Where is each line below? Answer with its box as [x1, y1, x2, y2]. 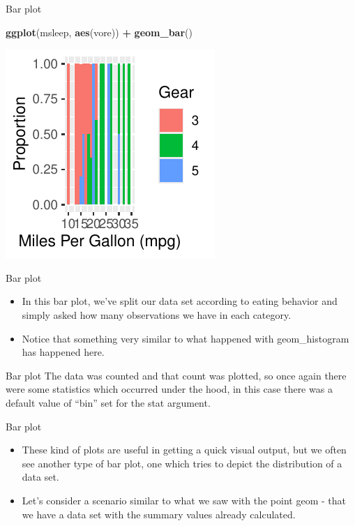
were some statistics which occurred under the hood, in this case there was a [6, 382, 333, 396]
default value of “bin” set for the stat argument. [6, 395, 211, 409]
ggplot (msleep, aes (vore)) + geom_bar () [6, 24, 192, 39]
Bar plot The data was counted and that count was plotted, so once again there [6, 368, 347, 382]
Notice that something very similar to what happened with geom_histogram [22, 331, 349, 345]
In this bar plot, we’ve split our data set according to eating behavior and [22, 294, 338, 308]
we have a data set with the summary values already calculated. [22, 506, 296, 521]
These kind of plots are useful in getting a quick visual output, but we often [22, 442, 347, 457]
